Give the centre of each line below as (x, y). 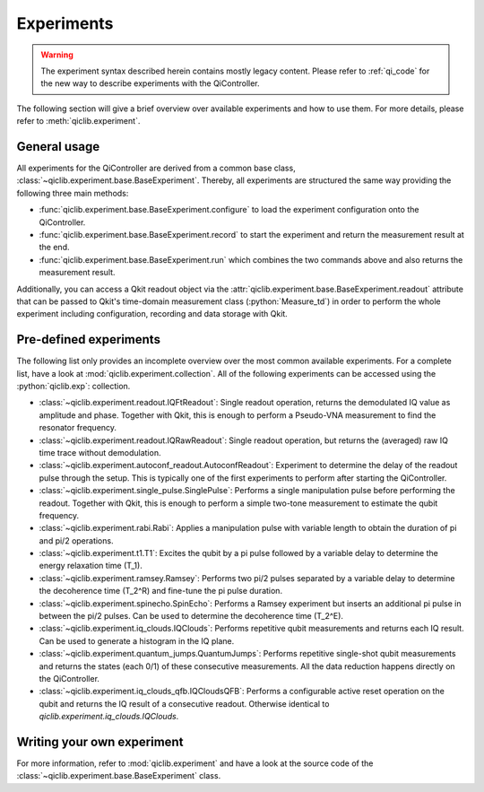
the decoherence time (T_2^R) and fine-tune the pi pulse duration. (160, 591)
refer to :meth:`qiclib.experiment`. (78, 121)
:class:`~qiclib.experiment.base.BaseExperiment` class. (119, 776)
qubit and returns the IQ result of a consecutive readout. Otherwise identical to (184, 703)
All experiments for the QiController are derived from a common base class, (156, 168)
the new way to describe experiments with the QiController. (150, 83)
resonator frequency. (78, 428)
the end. (54, 248)
